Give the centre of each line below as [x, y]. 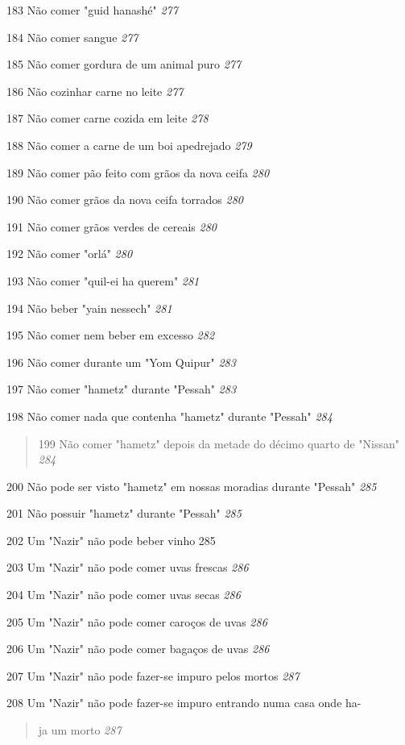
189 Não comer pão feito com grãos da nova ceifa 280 [138, 172]
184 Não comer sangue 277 [72, 37]
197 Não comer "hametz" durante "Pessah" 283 [122, 389]
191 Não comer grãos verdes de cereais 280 [112, 226]
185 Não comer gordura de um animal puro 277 [124, 64]
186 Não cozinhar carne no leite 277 [95, 91]
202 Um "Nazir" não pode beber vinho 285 [111, 540]
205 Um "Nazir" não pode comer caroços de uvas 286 [137, 621]
